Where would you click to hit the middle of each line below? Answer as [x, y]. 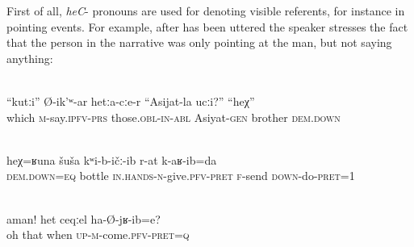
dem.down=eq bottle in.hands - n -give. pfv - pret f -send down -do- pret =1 [181, 176]
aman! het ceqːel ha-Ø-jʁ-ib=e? [84, 218]
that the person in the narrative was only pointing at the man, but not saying [199, 42]
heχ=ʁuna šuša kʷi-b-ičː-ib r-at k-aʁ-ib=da [112, 159]
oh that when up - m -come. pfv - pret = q [98, 234]
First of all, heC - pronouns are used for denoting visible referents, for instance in [206, 10]
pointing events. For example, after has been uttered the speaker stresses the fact [207, 26]
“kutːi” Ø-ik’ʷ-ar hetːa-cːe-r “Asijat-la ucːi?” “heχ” [131, 100]
